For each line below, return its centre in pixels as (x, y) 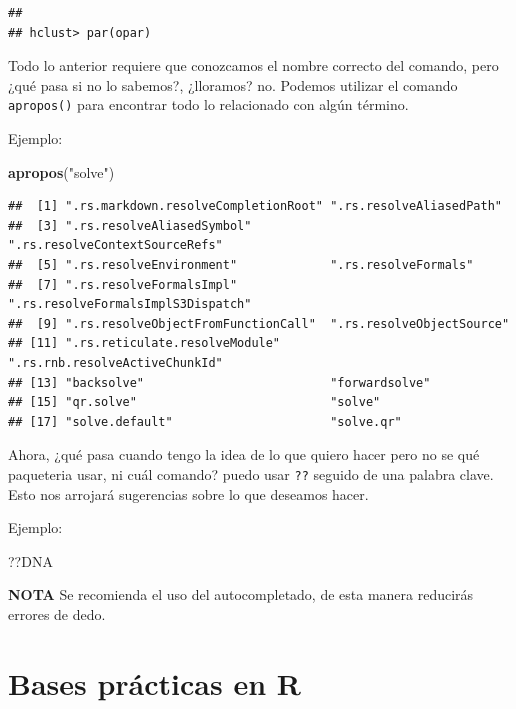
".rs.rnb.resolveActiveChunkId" (115, 362)
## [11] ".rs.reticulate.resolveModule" (144, 343)
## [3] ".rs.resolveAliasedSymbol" (130, 225)
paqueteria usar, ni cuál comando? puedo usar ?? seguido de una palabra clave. (251, 473)
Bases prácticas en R (154, 682)
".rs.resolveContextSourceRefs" (115, 245)
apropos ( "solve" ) (61, 171)
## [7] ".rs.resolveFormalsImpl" (123, 284)
